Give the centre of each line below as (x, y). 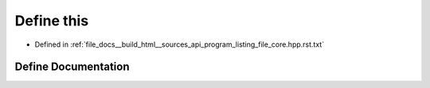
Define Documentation (72, 67)
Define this (52, 21)
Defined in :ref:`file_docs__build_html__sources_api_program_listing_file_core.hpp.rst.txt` (180, 44)
